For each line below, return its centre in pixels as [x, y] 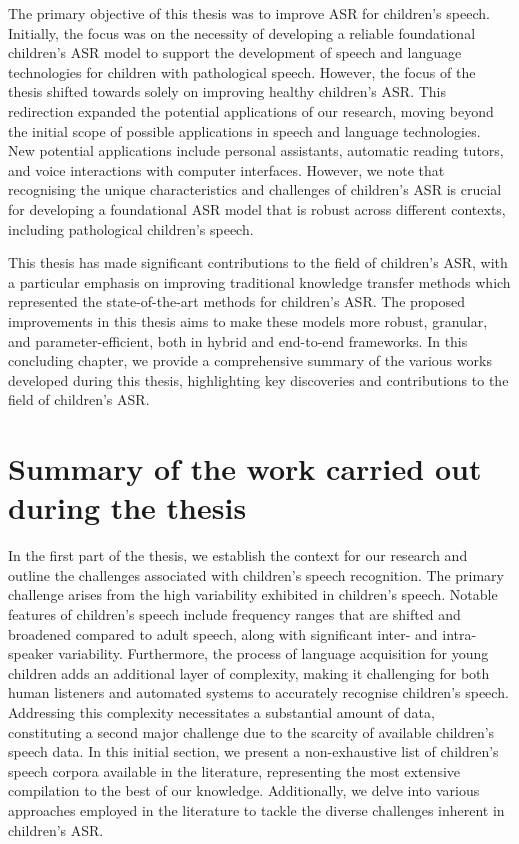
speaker [31, 653]
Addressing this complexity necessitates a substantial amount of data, [221, 711]
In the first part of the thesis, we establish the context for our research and [238, 555]
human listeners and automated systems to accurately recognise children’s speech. [258, 692]
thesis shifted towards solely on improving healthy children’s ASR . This [227, 91]
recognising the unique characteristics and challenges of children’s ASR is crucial [255, 189]
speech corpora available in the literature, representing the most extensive [234, 770]
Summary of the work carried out [245, 468]
